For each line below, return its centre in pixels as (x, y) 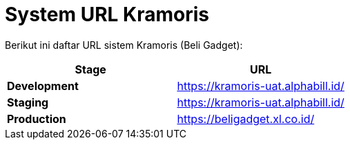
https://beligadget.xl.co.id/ (246, 119)
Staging (28, 102)
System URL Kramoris (107, 14)
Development (43, 86)
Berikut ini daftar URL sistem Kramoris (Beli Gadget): (124, 45)
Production (37, 119)
